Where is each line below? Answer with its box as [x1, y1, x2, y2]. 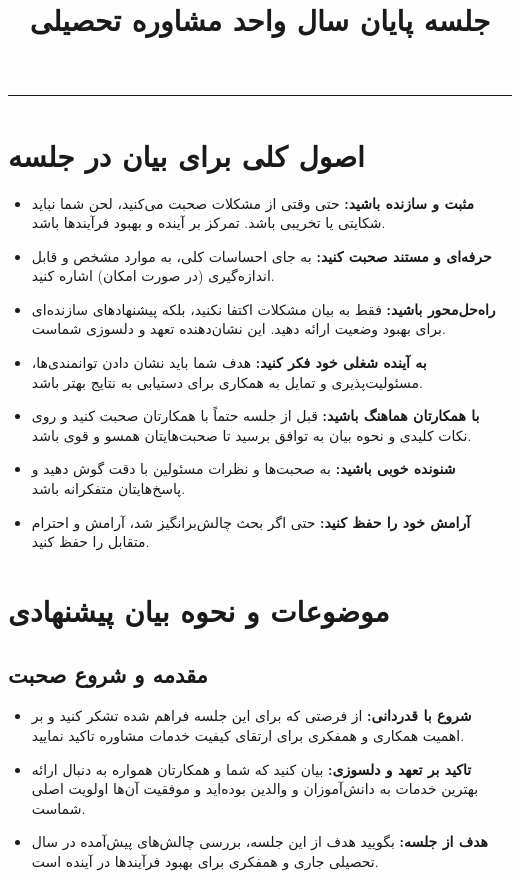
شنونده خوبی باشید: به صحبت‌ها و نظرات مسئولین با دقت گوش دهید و [31, 458, 456, 479]
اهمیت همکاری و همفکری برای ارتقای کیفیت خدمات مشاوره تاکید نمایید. [31, 724, 465, 745]
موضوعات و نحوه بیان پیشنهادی [8, 590, 390, 630]
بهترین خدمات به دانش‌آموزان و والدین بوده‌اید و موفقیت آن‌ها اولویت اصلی [31, 778, 479, 799]
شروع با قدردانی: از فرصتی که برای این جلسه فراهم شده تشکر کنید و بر [31, 705, 472, 726]
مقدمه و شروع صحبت [8, 658, 208, 689]
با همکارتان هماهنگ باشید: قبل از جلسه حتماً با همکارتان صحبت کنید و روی [31, 405, 480, 426]
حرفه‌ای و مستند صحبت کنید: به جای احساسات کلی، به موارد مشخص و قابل [31, 245, 492, 266]
